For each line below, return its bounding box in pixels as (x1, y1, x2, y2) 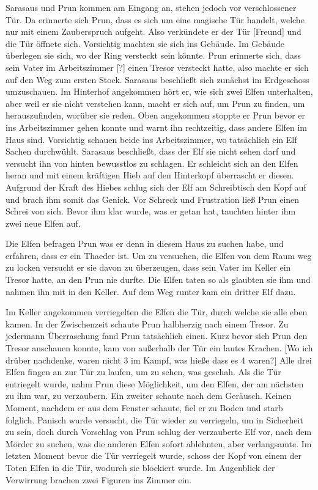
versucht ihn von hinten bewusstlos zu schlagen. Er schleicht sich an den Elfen (6, 156, 298, 169)
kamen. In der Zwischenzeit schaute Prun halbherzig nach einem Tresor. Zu (6, 317, 289, 330)
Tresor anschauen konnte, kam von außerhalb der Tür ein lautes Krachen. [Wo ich (6, 342, 313, 354)
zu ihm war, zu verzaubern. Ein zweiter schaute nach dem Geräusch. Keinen (6, 389, 292, 402)
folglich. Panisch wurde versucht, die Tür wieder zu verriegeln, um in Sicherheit (6, 413, 303, 426)
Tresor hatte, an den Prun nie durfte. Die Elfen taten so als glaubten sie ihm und (6, 273, 311, 286)
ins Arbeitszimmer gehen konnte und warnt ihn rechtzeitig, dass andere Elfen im (6, 120, 308, 133)
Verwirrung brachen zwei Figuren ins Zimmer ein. (6, 473, 192, 486)
